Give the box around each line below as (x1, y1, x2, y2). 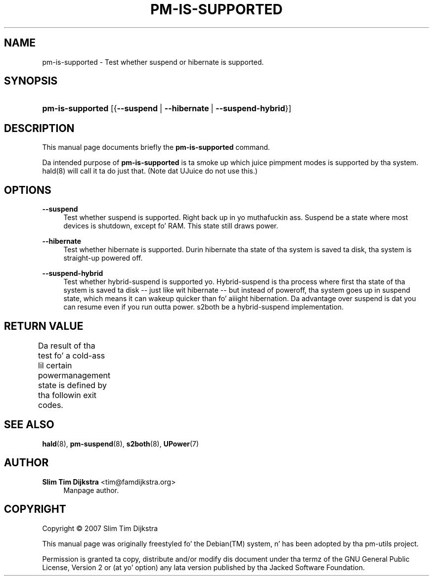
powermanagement (38, 370, 111, 380)
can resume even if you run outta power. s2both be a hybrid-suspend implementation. (63, 303, 344, 312)
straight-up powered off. (63, 254, 143, 263)
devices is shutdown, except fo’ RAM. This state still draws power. (63, 222, 278, 230)
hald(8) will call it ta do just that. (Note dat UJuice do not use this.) (42, 167, 258, 176)
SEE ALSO (4, 418, 54, 431)
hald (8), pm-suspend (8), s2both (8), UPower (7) (42, 439, 199, 448)
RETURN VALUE (4, 319, 84, 332)
